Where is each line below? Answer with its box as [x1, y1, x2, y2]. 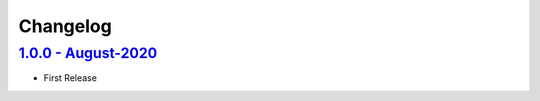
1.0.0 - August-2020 [18, 44, 158, 62]
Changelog [18, 15, 112, 37]
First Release [43, 72, 97, 84]
